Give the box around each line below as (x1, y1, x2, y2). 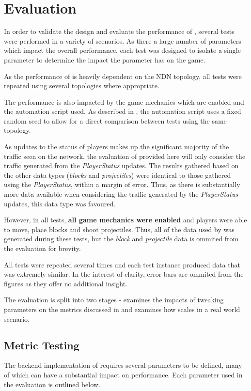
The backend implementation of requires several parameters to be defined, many (4, 360, 242, 370)
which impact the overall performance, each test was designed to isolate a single (4, 45, 241, 55)
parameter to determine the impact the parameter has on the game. (4, 54, 205, 64)
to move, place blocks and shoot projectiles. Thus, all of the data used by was (4, 224, 235, 234)
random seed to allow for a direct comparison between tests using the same (4, 115, 227, 125)
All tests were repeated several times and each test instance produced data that (4, 259, 240, 269)
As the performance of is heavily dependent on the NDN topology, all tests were (4, 71, 242, 81)
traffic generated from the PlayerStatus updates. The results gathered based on (4, 160, 239, 171)
